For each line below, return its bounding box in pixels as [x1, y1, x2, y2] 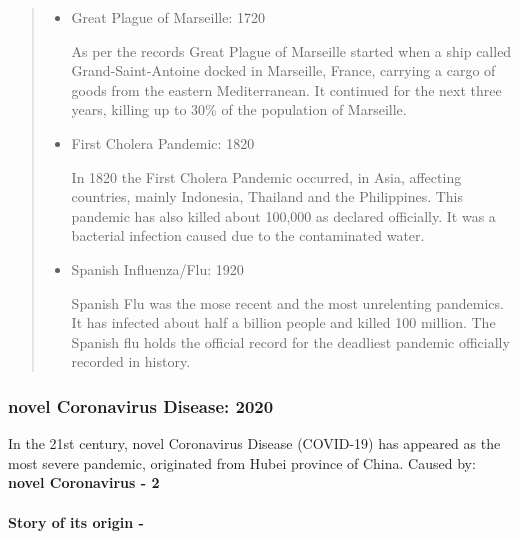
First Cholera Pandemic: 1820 [71, 132, 255, 153]
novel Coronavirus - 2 [8, 472, 160, 493]
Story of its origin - [8, 511, 144, 532]
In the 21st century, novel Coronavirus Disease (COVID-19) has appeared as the [8, 433, 501, 454]
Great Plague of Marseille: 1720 [71, 7, 265, 27]
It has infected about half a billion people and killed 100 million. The [71, 312, 496, 333]
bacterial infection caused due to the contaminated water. [71, 225, 425, 246]
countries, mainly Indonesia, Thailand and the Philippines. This [71, 186, 464, 207]
